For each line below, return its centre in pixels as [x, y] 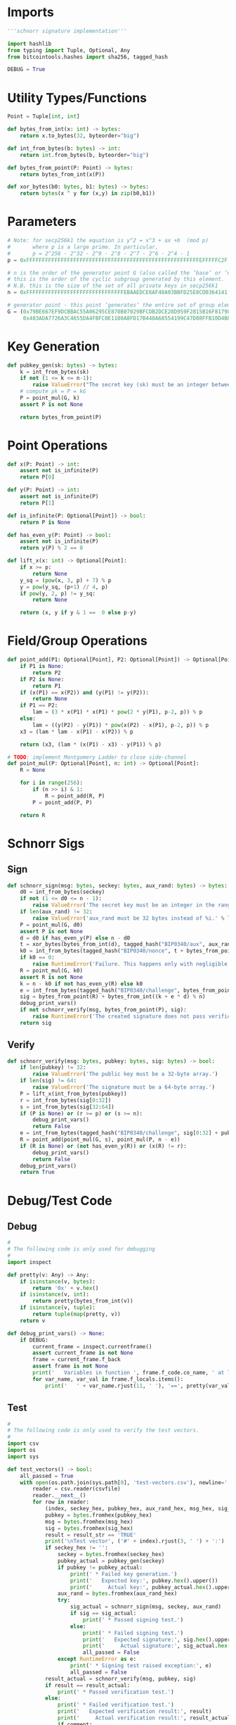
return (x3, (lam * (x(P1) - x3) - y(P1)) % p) [91, 744]
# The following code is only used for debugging [81, 1249]
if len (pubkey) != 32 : [53, 1068]
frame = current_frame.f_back [77, 1360]
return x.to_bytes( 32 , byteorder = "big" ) [80, 136]
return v [33, 1320]
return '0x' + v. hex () [66, 1288]
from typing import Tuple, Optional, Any [69, 50]
